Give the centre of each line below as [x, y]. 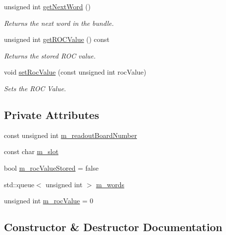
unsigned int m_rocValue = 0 [49, 201]
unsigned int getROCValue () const [57, 39]
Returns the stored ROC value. [50, 55]
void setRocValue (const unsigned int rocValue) [75, 72]
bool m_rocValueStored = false [51, 167]
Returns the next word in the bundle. [59, 23]
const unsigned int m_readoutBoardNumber [70, 135]
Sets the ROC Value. [35, 88]
